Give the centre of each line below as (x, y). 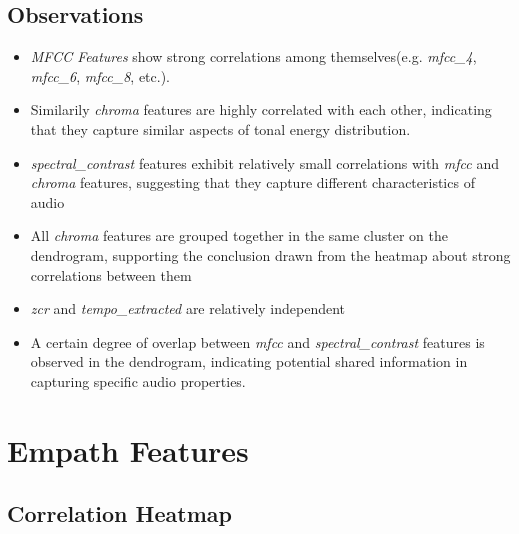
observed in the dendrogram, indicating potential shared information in (249, 361)
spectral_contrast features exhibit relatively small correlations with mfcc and (264, 162)
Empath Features (128, 449)
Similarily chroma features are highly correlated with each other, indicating (261, 109)
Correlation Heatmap (119, 513)
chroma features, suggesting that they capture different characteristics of (252, 182)
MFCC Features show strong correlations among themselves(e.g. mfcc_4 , (253, 56)
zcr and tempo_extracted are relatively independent (188, 308)
